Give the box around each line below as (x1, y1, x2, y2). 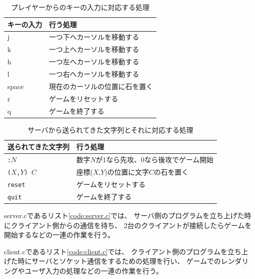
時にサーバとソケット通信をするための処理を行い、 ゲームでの (17, 256, 221, 266)
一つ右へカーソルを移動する (49, 68, 139, 79)
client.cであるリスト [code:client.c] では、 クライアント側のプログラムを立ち (4, 246, 242, 256)
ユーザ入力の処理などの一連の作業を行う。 (24, 265, 163, 276)
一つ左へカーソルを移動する (49, 56, 139, 67)
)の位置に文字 (104, 166, 149, 177)
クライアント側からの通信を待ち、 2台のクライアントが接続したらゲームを (10, 220, 252, 230)
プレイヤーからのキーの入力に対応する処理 (11, 2, 150, 12)
